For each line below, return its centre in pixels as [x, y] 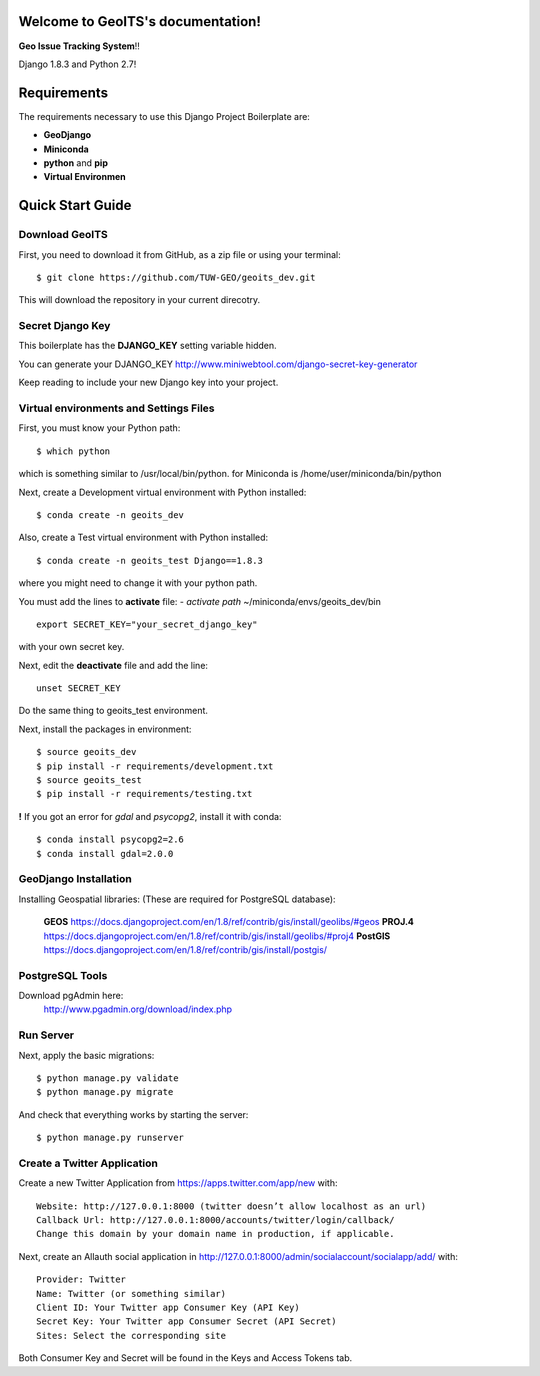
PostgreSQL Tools [63, 975]
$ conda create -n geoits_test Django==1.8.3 [150, 560]
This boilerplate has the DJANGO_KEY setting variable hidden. [147, 346]
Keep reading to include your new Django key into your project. [148, 382]
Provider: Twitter [81, 1279]
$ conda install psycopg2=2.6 [110, 839]
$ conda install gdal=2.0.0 [105, 853]
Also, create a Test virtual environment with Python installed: [143, 537]
